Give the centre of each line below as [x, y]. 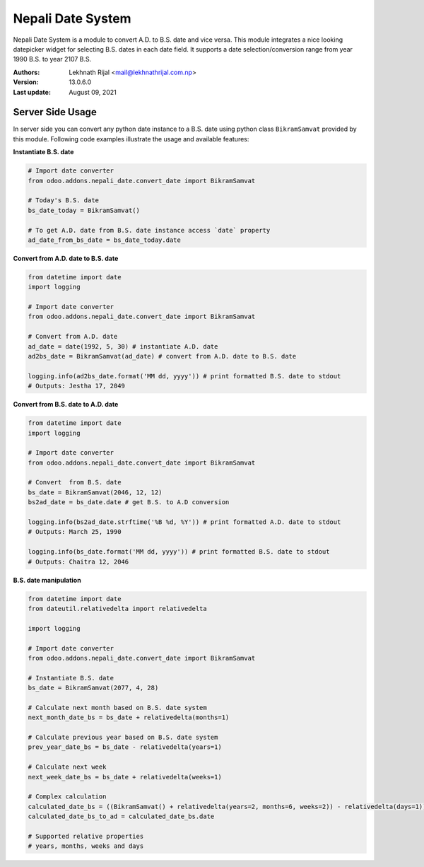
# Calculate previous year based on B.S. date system [123, 738]
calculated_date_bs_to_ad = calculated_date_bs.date [121, 816]
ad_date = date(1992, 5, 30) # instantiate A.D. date [123, 346]
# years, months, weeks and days [86, 846]
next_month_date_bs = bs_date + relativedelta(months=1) [129, 717]
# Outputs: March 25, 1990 [75, 532]
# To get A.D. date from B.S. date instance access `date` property [149, 230]
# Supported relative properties [86, 836]
